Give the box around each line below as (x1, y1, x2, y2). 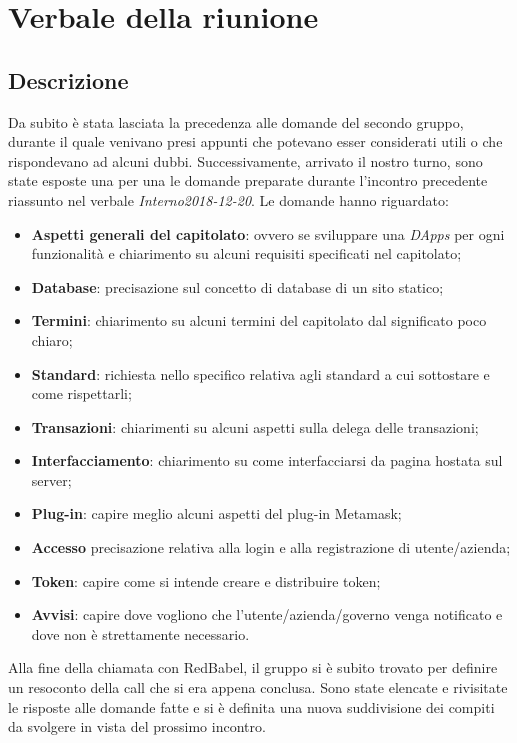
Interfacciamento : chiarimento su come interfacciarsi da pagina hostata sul (31, 450, 503, 471)
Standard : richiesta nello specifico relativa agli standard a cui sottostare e (31, 363, 490, 384)
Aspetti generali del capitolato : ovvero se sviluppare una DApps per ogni (31, 223, 505, 244)
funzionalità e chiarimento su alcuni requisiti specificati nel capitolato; (31, 243, 462, 264)
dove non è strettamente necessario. (31, 623, 250, 644)
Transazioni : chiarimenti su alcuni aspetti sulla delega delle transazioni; (31, 416, 479, 437)
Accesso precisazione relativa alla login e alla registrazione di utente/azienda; (31, 537, 511, 558)
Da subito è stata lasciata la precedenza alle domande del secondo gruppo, (8, 111, 464, 132)
